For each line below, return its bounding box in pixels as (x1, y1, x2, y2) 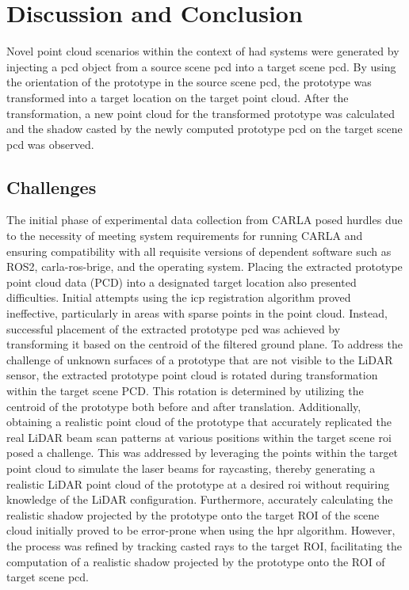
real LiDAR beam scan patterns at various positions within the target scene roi (6, 428, 392, 445)
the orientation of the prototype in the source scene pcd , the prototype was (6, 74, 372, 90)
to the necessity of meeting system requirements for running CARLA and (6, 227, 363, 244)
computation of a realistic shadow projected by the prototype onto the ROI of (6, 553, 385, 569)
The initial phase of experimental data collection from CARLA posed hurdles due (6, 211, 403, 228)
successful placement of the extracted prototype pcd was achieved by (6, 320, 341, 337)
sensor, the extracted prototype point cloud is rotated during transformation (6, 367, 378, 383)
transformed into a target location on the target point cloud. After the (6, 89, 349, 105)
